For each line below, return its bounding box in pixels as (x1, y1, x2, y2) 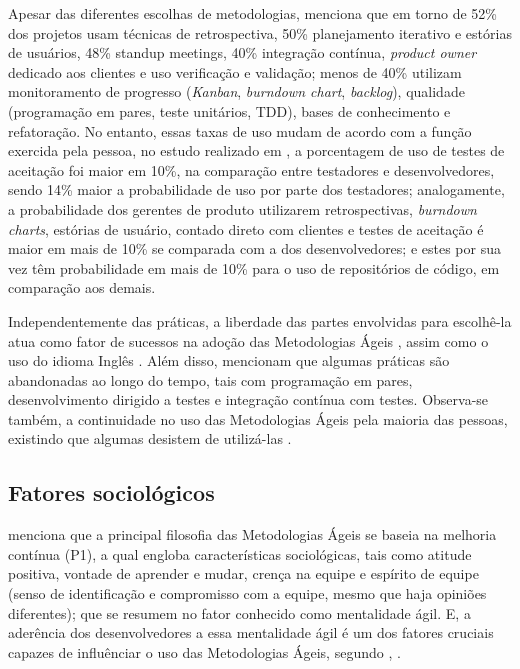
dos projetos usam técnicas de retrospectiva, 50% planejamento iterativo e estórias (8, 22, 512, 43)
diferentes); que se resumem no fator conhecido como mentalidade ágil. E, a (8, 602, 471, 623)
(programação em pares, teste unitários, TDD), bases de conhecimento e (8, 100, 451, 121)
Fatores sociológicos (8, 477, 215, 508)
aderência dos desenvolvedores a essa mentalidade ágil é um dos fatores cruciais (8, 622, 494, 643)
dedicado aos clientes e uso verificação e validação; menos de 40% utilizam (8, 61, 462, 82)
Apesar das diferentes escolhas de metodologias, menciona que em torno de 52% (8, 3, 497, 23)
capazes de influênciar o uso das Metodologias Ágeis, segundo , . (8, 641, 401, 662)
